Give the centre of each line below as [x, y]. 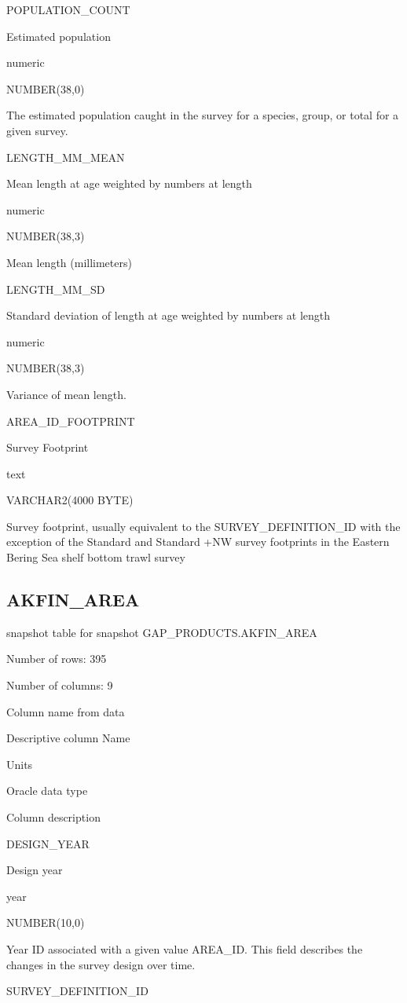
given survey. [37, 130]
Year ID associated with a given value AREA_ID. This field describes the [185, 948]
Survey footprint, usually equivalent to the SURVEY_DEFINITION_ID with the [203, 526]
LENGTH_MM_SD [56, 289]
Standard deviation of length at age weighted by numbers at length [169, 315]
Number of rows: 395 [57, 659]
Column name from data [66, 711]
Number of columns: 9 [60, 685]
